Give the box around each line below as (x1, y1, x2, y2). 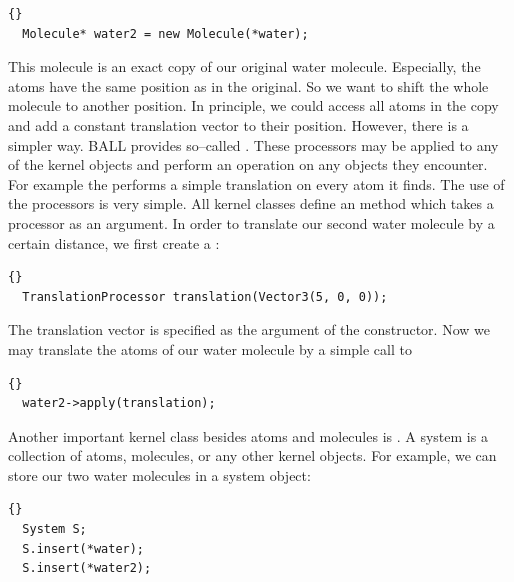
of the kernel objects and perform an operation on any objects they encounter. (8, 154, 488, 175)
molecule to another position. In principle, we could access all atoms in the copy (8, 95, 499, 116)
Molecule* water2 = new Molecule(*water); (22, 26, 309, 41)
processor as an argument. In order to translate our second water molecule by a (8, 212, 495, 233)
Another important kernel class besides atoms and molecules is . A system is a (8, 425, 488, 446)
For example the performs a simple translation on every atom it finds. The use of (8, 173, 505, 194)
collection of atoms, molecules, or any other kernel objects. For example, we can (8, 445, 497, 466)
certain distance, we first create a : (8, 232, 220, 253)
